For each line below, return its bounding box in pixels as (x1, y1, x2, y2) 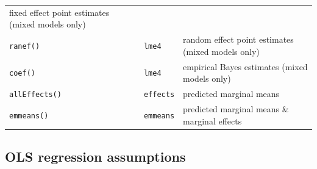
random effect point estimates (183, 33, 294, 46)
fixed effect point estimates (9, 5, 110, 18)
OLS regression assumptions (5, 147, 186, 166)
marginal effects (183, 114, 242, 127)
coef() (9, 69, 35, 78)
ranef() (9, 41, 40, 51)
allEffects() (9, 90, 62, 99)
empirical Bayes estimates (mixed (183, 60, 308, 73)
